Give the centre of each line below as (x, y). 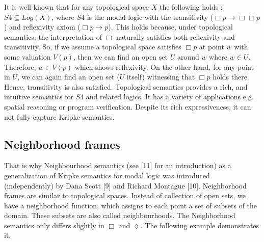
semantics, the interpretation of (53, 36)
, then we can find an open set (120, 56)
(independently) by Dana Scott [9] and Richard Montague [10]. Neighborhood (125, 185)
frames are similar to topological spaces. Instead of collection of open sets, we (125, 195)
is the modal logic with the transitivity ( (150, 17)
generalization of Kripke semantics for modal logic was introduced (107, 175)
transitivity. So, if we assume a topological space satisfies (93, 47)
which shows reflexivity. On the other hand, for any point (164, 66)
